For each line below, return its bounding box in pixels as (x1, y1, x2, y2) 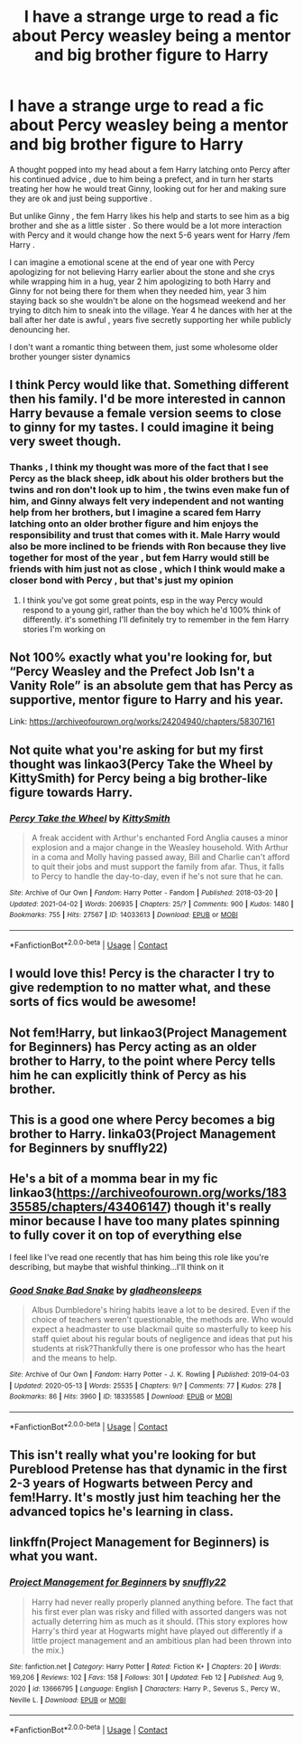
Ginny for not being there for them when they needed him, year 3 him (9, 285, 268, 296)
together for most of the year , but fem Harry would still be (9, 552, 270, 564)
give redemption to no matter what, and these (9, 980, 271, 996)
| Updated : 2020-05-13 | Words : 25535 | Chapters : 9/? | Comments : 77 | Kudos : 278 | (9, 1381, 282, 1390)
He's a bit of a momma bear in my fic (9, 1171, 218, 1187)
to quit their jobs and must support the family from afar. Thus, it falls (31, 861, 285, 872)
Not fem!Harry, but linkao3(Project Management (9, 1025, 288, 1040)
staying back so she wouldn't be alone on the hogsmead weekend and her (9, 295, 287, 306)
